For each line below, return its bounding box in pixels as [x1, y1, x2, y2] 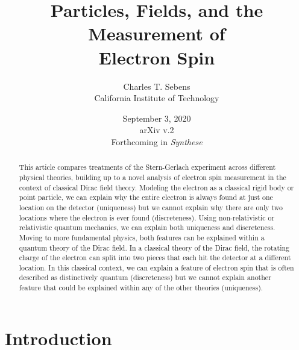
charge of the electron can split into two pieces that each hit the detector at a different [19, 252, 291, 263]
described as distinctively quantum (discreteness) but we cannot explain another [19, 272, 271, 283]
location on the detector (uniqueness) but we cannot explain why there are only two [19, 202, 283, 212]
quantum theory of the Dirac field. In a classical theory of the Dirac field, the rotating [19, 242, 289, 252]
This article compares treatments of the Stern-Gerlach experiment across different [19, 162, 276, 172]
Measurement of [88, 21, 225, 46]
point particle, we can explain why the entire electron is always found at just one [19, 192, 273, 202]
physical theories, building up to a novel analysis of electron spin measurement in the [19, 172, 286, 182]
